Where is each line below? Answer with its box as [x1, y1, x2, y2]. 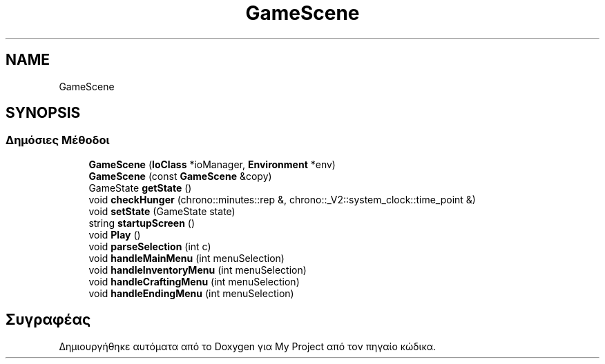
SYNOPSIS [6, 104, 81, 122]
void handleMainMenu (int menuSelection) [88, 252, 285, 264]
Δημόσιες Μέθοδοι [6, 133, 110, 148]
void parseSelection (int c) [88, 240, 211, 252]
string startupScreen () [88, 216, 195, 229]
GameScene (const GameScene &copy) [88, 170, 272, 182]
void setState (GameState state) [88, 205, 236, 217]
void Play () [88, 228, 141, 241]
